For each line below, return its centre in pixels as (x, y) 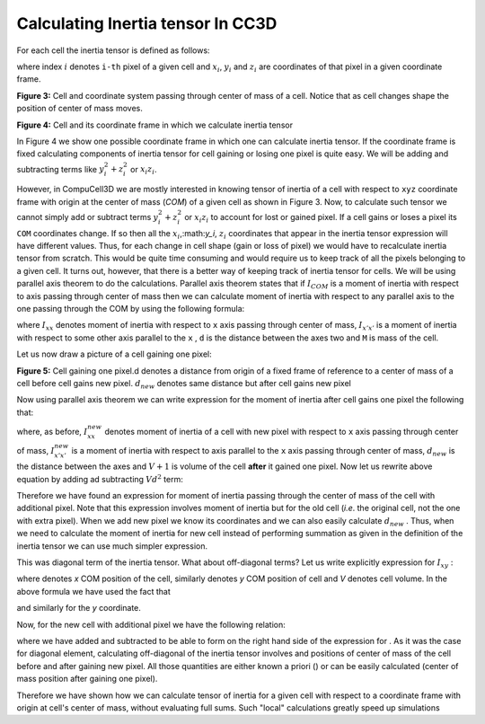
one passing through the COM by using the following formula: (131, 308)
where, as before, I (52, 431)
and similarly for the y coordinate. (79, 608)
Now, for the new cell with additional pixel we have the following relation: (151, 624)
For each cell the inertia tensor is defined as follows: (113, 50)
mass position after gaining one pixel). (87, 679)
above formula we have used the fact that (93, 591)
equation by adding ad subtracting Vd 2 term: (100, 478)
